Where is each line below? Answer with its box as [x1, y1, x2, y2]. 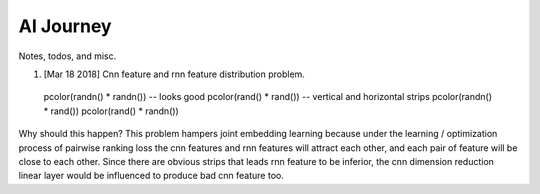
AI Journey [18, 15, 112, 37]
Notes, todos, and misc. [18, 50, 117, 62]
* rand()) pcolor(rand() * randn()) [43, 105, 179, 117]
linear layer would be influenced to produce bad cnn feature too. [18, 170, 284, 182]
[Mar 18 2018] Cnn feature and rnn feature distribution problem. [43, 68, 305, 80]
